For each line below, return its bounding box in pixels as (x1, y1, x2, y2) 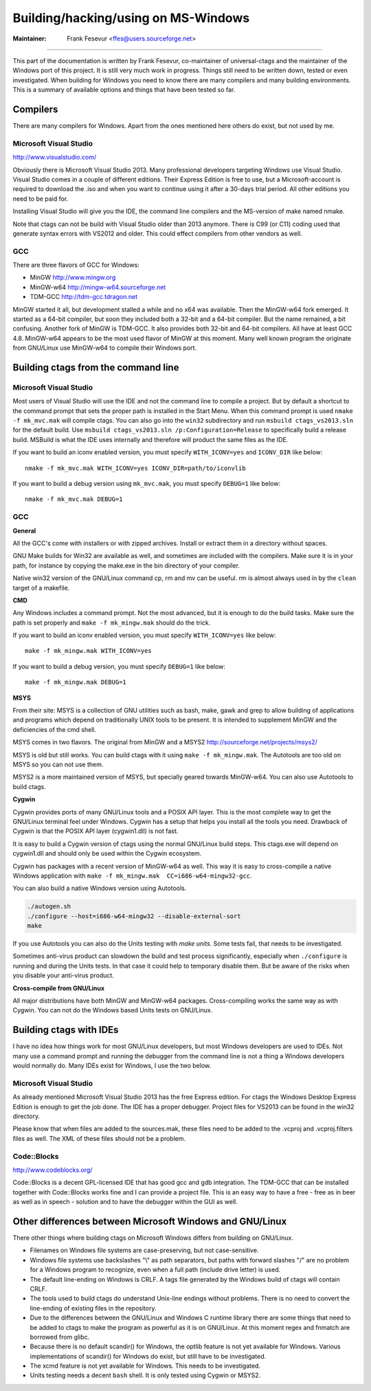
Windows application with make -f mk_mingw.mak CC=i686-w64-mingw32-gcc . (12, 871, 252, 880)
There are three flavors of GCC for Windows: (12, 261, 140, 269)
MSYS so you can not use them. (12, 760, 104, 768)
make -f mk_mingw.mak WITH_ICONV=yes (25, 647, 153, 655)
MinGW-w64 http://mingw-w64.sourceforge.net (30, 282, 166, 291)
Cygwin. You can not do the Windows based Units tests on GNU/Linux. (12, 1006, 213, 1014)
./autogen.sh (27, 902, 71, 911)
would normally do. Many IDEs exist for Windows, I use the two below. (12, 1062, 212, 1070)
